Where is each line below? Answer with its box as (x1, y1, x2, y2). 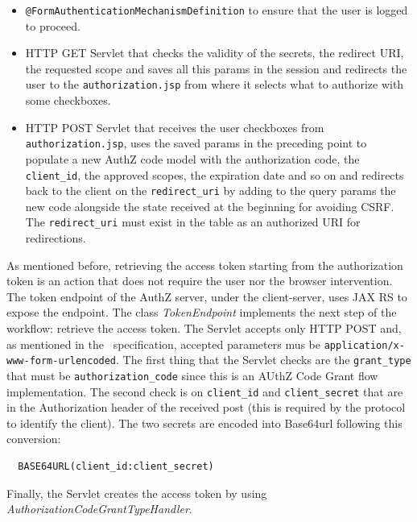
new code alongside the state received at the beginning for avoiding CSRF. (25, 197, 394, 214)
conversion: (6, 430, 61, 447)
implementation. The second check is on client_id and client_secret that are (6, 383, 403, 400)
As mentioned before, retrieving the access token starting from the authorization (6, 256, 403, 273)
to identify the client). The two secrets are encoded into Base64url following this (6, 414, 403, 431)
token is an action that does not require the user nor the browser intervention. (6, 272, 393, 289)
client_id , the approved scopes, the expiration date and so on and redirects (25, 166, 404, 183)
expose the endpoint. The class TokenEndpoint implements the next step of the (6, 304, 397, 321)
